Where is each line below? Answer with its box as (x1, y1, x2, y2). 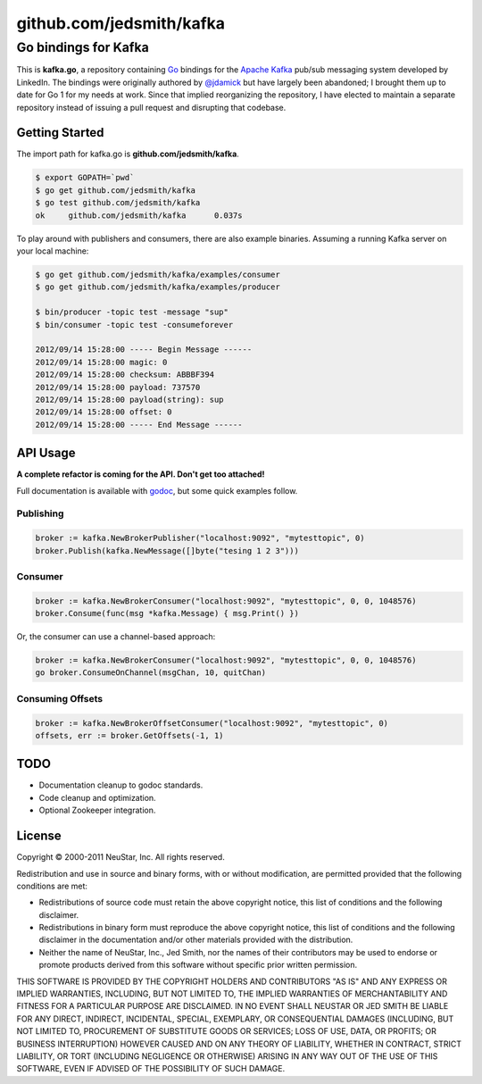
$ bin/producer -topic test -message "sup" (35, 307, 229, 317)
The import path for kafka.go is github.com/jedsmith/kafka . (16, 148, 240, 160)
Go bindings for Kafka (16, 39, 149, 55)
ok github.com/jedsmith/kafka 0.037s (35, 210, 243, 221)
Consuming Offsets (16, 692, 104, 705)
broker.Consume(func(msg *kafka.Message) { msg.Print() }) (35, 608, 299, 619)
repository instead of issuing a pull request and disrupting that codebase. (16, 102, 287, 113)
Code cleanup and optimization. (38, 792, 156, 803)
